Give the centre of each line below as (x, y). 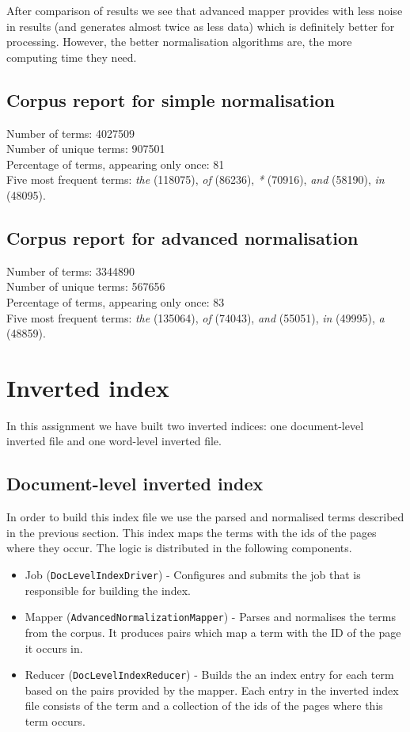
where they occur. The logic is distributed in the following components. (179, 548)
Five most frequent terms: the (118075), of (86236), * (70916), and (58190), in (196, 179)
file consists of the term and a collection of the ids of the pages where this (204, 705)
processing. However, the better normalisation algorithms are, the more (179, 42)
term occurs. (55, 721)
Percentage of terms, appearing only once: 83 (116, 301)
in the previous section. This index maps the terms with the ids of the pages (192, 532)
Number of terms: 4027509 (70, 133)
